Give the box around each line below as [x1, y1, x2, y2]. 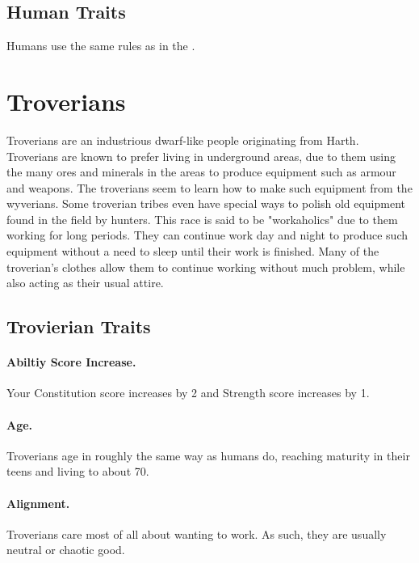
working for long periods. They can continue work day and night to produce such [6, 226, 408, 243]
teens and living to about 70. [6, 463, 149, 480]
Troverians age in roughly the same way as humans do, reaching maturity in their [6, 447, 410, 464]
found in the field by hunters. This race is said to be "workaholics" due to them [6, 210, 398, 227]
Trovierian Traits [6, 314, 151, 339]
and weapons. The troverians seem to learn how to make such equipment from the [6, 179, 413, 196]
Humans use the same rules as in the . [6, 37, 195, 54]
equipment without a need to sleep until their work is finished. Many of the [6, 243, 379, 260]
